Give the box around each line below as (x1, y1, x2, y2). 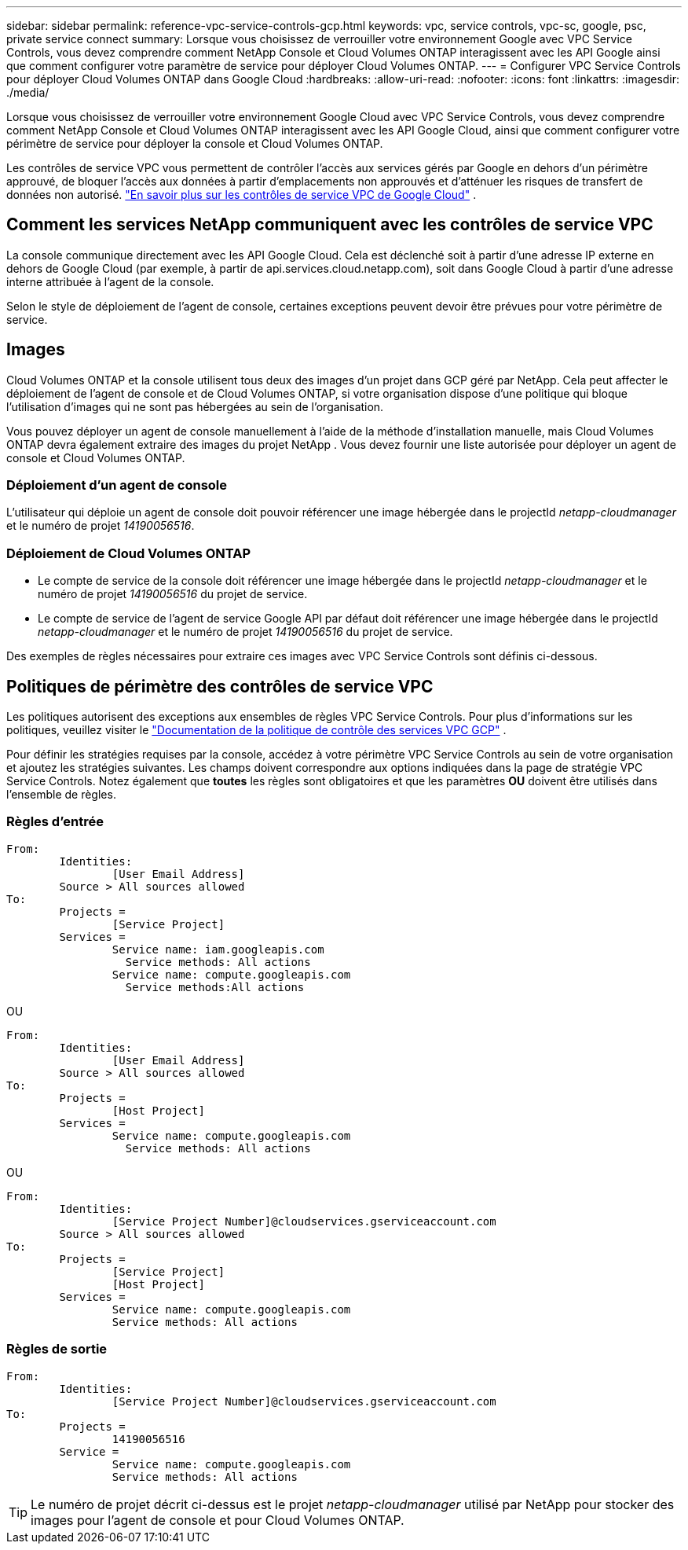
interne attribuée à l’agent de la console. (6, 274, 214, 288)
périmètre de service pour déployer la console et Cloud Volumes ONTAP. (6, 137, 383, 150)
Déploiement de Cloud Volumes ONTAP (6, 545, 251, 561)
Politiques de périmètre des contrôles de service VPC (6, 676, 434, 696)
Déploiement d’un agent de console (6, 477, 228, 494)
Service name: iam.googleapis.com (112, 942, 324, 956)
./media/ (6, 86, 49, 99)
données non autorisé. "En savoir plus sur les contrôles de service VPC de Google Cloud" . (6, 188, 477, 201)
